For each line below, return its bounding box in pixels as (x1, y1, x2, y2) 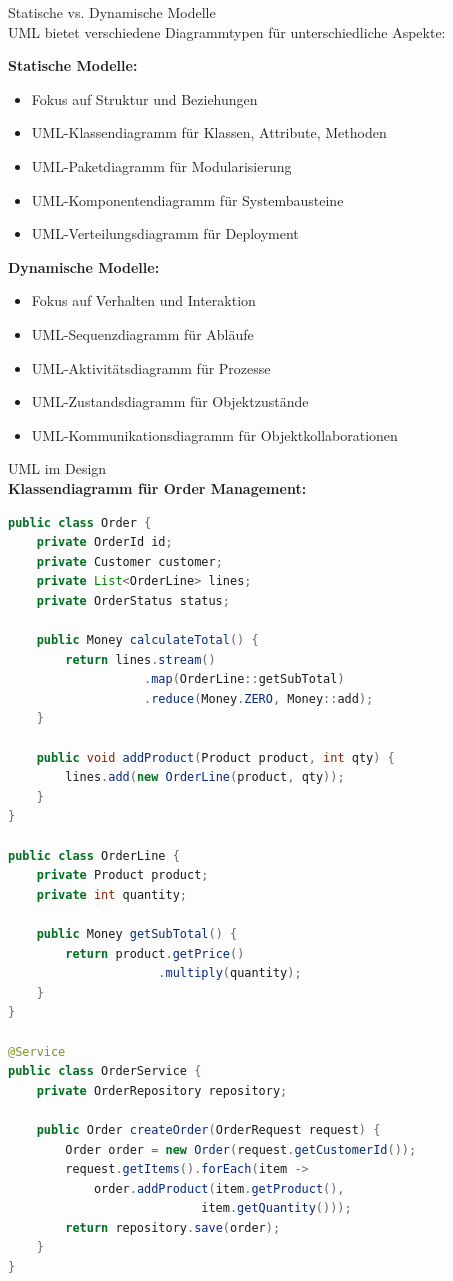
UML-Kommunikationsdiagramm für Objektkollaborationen (31, 424, 398, 445)
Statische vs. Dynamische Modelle (8, 2, 216, 22)
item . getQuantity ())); (201, 1201, 352, 1216)
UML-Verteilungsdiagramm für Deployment (31, 223, 299, 244)
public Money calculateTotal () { (36, 633, 259, 648)
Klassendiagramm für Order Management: (8, 477, 307, 498)
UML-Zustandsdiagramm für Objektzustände (31, 391, 309, 412)
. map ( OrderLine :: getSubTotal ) (144, 672, 345, 687)
